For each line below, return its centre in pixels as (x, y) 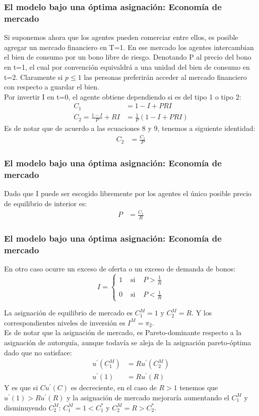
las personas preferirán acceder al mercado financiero (165, 77)
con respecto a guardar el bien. (52, 87)
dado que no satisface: (38, 352)
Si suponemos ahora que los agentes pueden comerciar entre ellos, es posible (121, 37)
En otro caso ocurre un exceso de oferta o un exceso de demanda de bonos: (120, 269)
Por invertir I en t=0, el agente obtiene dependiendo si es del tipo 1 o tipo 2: (123, 96)
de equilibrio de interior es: (46, 203)
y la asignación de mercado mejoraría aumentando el (148, 397)
